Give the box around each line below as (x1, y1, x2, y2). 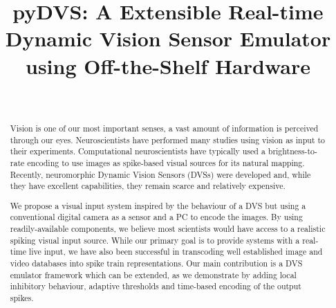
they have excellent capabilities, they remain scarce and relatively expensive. (10, 180, 286, 192)
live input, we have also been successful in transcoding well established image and (28, 246, 323, 257)
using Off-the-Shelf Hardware (26, 51, 310, 80)
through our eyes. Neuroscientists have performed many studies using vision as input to (10, 134, 326, 145)
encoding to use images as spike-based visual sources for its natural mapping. (27, 156, 305, 168)
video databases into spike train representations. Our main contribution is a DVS (10, 257, 303, 269)
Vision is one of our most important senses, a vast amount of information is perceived (10, 122, 319, 134)
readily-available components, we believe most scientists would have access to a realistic (10, 223, 326, 235)
